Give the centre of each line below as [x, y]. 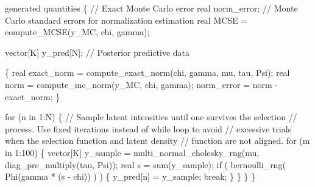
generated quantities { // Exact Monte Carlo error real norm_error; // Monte [151, 8]
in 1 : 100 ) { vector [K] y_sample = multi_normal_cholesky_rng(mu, [132, 152]
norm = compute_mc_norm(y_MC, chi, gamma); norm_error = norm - [141, 84]
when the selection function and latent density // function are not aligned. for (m [157, 141]
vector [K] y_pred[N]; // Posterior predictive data [97, 52]
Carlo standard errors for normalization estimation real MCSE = [126, 20]
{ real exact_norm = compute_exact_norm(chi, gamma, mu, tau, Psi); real [147, 73]
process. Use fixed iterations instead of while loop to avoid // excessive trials [148, 128]
